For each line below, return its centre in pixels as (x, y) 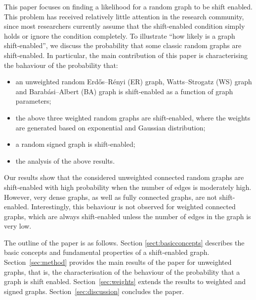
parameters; (33, 101)
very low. (18, 226)
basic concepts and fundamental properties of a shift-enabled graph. (107, 252)
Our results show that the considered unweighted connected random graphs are (124, 177)
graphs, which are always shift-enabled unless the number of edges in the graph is (128, 216)
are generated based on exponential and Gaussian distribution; (110, 127)
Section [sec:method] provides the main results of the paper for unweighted (118, 262)
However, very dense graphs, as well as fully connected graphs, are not (111, 197)
